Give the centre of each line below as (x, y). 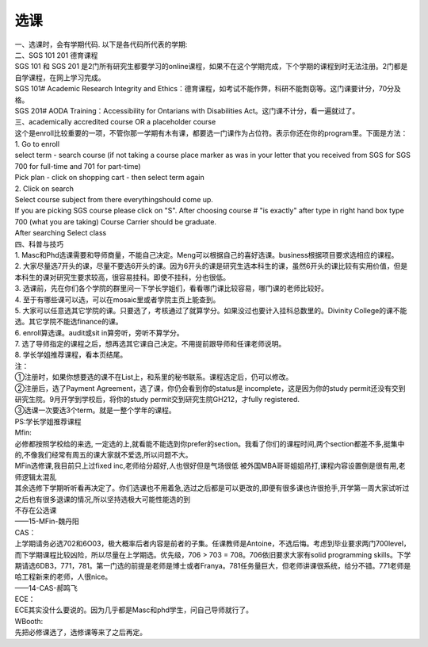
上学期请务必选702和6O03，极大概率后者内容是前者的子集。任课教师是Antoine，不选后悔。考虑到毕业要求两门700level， (213, 544)
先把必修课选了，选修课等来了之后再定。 (80, 632)
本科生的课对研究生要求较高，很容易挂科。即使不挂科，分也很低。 (122, 277)
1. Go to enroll (37, 144)
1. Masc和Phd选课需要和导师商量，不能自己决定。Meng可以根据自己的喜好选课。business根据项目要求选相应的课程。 (206, 255)
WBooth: (29, 621)
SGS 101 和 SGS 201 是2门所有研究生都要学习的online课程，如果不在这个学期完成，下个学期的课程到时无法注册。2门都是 (211, 67)
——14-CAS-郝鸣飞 (46, 588)
